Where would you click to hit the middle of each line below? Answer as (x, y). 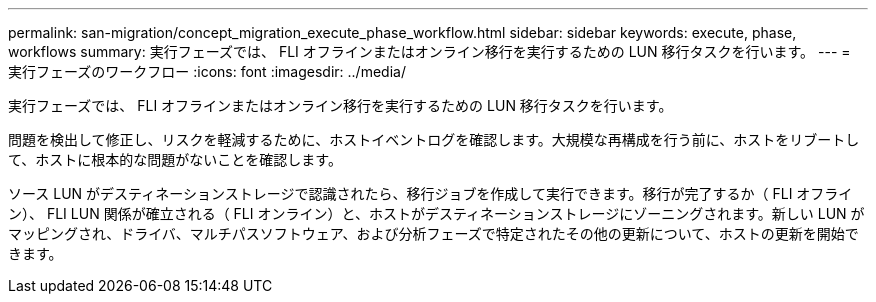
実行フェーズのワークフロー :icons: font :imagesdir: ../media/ (207, 71)
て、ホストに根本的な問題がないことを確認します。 (175, 159)
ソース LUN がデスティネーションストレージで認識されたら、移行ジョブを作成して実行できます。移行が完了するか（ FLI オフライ (430, 193)
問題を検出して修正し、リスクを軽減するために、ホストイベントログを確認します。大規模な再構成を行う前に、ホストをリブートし (434, 139)
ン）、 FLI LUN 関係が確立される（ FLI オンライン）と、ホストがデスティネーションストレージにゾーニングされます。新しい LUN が (436, 213)
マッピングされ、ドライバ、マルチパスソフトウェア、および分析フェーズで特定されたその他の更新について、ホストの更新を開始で (433, 233)
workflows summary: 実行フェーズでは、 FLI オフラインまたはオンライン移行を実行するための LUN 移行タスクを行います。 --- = (429, 51)
